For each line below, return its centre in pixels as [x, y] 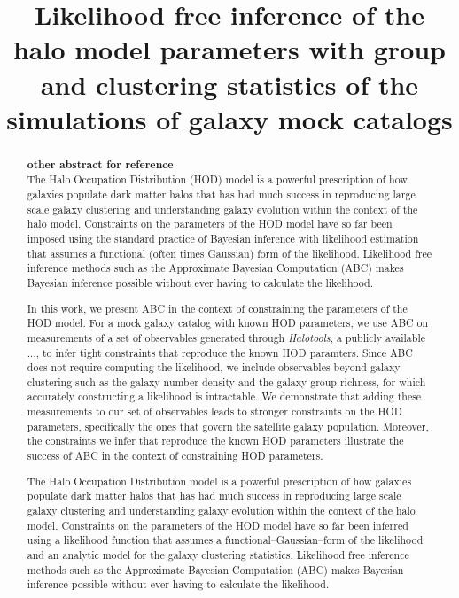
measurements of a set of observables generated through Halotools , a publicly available [226, 337]
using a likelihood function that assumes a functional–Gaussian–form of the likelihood [225, 540]
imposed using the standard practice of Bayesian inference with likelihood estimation [223, 239]
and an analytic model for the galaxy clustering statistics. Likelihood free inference [218, 554]
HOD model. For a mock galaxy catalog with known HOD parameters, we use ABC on [228, 323]
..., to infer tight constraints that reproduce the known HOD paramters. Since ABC [220, 352]
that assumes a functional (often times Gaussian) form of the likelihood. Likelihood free [229, 253]
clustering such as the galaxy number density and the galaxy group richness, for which [226, 381]
